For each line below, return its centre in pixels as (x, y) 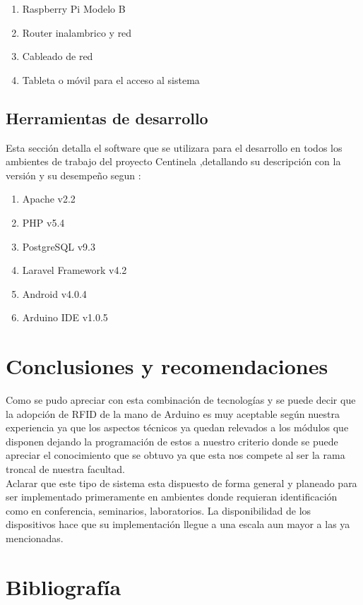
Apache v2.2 (49, 199)
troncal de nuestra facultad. (65, 469)
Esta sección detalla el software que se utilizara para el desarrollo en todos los (174, 147)
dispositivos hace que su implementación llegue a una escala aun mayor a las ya (178, 524)
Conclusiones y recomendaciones (167, 366)
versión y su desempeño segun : (73, 175)
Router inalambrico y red (77, 32)
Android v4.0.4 (54, 293)
